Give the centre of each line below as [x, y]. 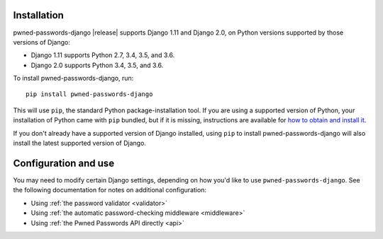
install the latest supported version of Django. [80, 143]
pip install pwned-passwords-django [89, 94]
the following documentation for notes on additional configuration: [110, 190]
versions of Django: [41, 42]
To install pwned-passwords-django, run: [73, 78]
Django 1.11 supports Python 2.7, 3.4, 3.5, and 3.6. [103, 55]
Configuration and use [64, 163]
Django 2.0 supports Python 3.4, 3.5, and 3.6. [97, 65]
